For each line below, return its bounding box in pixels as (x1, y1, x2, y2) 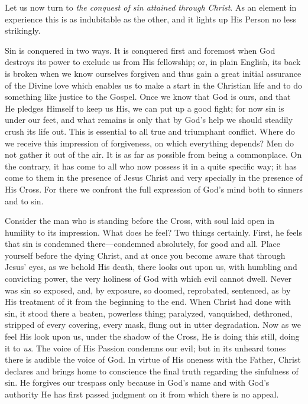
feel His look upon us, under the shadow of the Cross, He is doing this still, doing (5, 330, 300, 343)
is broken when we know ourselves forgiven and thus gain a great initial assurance (5, 67, 301, 79)
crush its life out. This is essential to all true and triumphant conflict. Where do (5, 125, 295, 137)
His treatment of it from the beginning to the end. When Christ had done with (5, 295, 291, 308)
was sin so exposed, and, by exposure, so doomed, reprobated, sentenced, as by (5, 284, 291, 296)
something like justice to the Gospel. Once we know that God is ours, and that (5, 90, 291, 103)
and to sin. (5, 194, 44, 207)
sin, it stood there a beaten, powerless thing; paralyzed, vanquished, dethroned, (5, 307, 293, 319)
